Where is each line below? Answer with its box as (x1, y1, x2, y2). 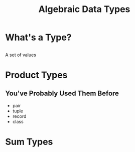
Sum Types (5, 136, 53, 147)
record (12, 113, 27, 119)
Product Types (5, 69, 68, 81)
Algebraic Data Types (38, 4, 130, 15)
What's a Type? (5, 32, 72, 43)
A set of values (5, 52, 37, 58)
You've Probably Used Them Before (5, 89, 119, 98)
